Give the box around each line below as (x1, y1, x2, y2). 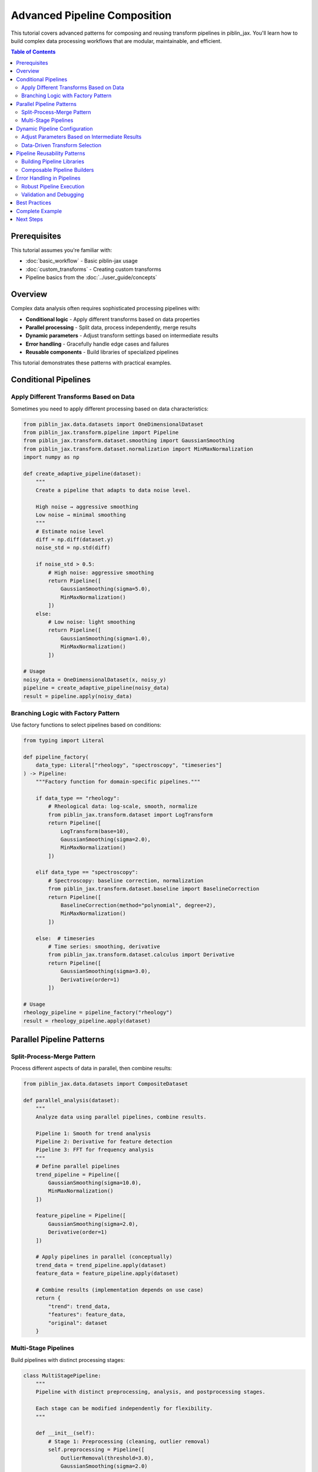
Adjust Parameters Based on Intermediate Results (21, 133, 142, 141)
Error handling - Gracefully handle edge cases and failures (25, 340, 169, 347)
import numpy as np (23, 454, 79, 460)
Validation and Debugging (21, 191, 84, 198)
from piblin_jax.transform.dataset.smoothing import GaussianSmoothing (23, 437, 235, 444)
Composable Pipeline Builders (21, 166, 94, 173)
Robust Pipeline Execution (21, 183, 85, 190)
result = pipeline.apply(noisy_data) (23, 692, 132, 699)
